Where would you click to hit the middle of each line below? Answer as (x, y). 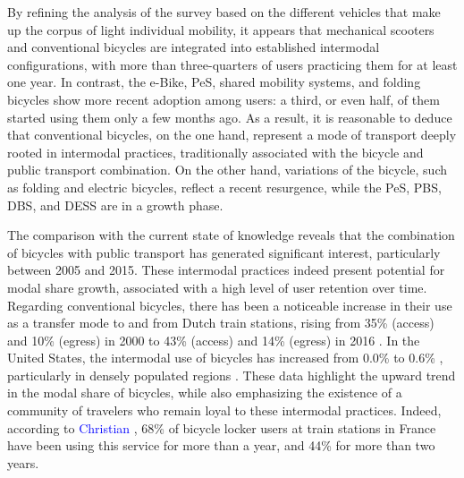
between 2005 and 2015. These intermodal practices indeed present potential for (226, 270)
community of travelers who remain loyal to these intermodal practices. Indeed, (224, 410)
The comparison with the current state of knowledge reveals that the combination (231, 235)
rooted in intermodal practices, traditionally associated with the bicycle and (215, 152)
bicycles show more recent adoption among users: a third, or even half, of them (224, 99)
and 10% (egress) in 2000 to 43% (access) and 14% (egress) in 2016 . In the (214, 340)
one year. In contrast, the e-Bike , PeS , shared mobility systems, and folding (214, 82)
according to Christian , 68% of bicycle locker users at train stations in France (222, 427)
